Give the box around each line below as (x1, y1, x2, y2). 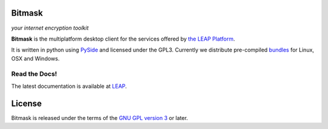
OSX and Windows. (11, 55, 60, 62)
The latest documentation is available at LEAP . (11, 82, 127, 90)
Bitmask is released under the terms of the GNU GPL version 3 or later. (11, 114, 188, 121)
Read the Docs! (11, 70, 58, 78)
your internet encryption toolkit (11, 24, 89, 31)
